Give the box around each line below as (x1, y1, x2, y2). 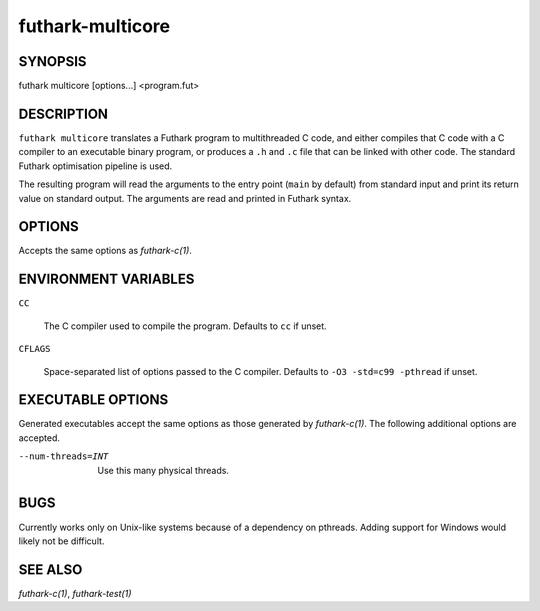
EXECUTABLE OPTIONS (18, 391, 169, 409)
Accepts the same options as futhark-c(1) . (18, 245, 192, 257)
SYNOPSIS (18, 53, 87, 70)
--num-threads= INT (18, 451, 109, 462)
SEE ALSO (18, 561, 83, 578)
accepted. (18, 431, 60, 444)
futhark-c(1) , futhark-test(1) (18, 587, 132, 599)
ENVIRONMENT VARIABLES (18, 271, 195, 288)
